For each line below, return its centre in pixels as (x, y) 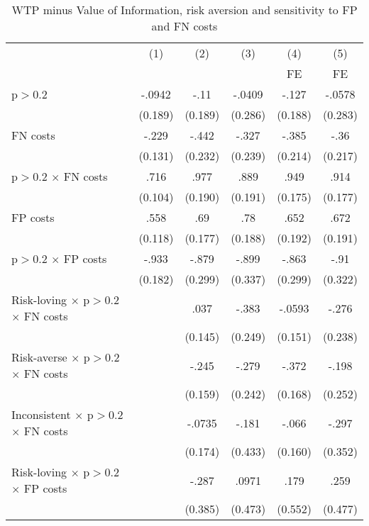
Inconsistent (41, 414)
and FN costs (184, 26)
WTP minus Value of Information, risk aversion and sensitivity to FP (184, 10)
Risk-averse (39, 357)
